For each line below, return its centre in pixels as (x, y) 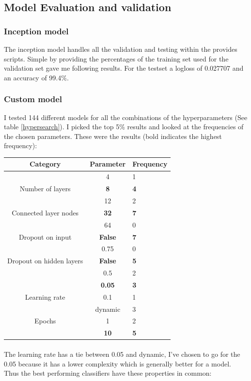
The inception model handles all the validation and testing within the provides (121, 49)
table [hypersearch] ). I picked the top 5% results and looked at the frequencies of (124, 127)
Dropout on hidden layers (45, 261)
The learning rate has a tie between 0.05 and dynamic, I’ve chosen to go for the (122, 354)
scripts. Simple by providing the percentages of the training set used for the (116, 58)
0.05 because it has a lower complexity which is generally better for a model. (118, 363)
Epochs (45, 321)
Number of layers (45, 189)
